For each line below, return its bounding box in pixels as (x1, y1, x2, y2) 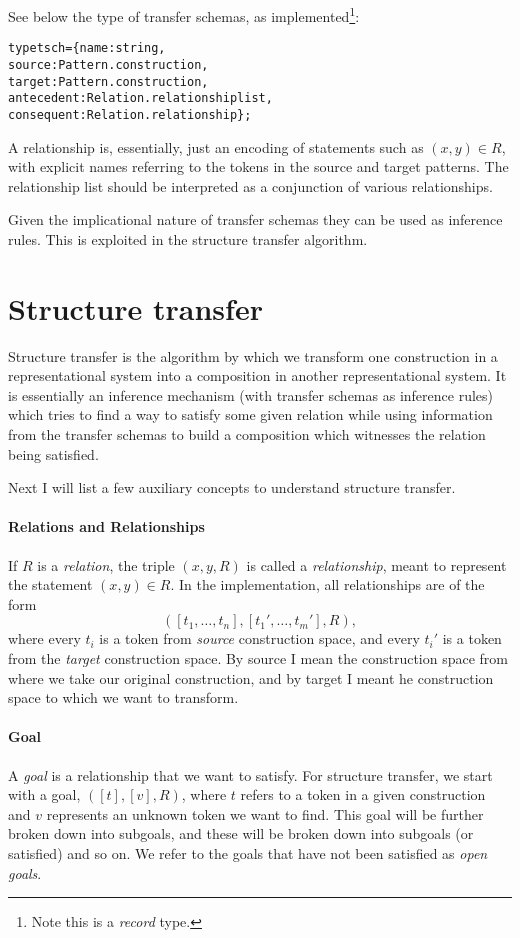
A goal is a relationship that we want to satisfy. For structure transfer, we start (8, 764, 493, 785)
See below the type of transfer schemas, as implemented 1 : (8, 3, 360, 26)
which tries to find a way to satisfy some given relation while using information (8, 404, 493, 425)
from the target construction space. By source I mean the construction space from (8, 647, 508, 668)
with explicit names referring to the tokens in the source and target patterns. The (8, 156, 509, 177)
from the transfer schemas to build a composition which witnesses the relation (8, 424, 486, 444)
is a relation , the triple (37, 554, 175, 575)
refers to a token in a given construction (240, 784, 486, 805)
